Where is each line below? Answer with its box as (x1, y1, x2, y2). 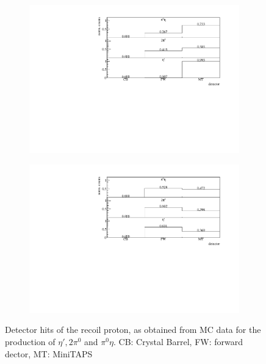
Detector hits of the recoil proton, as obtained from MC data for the (5, 323, 261, 336)
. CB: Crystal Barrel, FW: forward (113, 335, 243, 348)
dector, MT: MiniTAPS (5, 347, 93, 360)
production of (5, 335, 56, 348)
